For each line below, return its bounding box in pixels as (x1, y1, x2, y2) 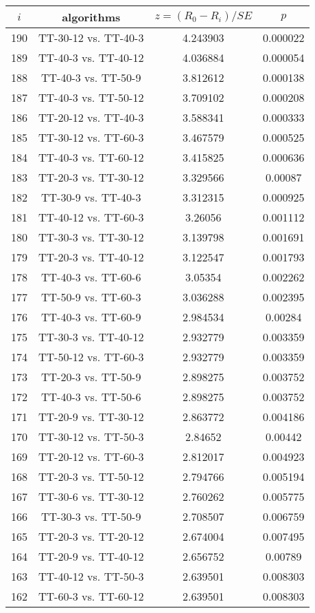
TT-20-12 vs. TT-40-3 (38, 109, 144, 125)
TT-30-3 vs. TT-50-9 (41, 508, 141, 524)
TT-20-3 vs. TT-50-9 (41, 369, 141, 385)
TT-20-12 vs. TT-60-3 (38, 449, 144, 464)
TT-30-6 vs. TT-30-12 (38, 488, 144, 504)
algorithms (62, 9, 121, 25)
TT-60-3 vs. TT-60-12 (38, 588, 144, 604)
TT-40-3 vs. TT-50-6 (41, 389, 141, 405)
